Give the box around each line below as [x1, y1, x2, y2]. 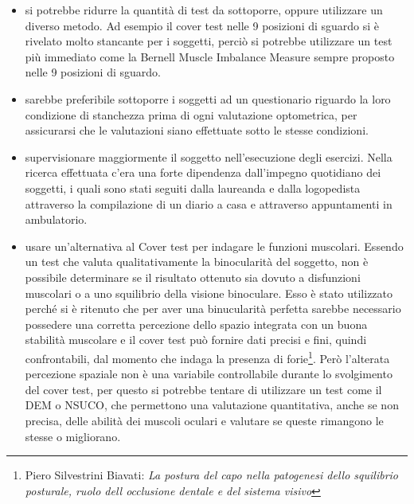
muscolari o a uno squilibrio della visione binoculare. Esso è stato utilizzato [25, 284, 393, 301]
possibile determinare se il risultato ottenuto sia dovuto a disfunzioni [25, 268, 361, 285]
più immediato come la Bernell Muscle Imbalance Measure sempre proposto [25, 48, 395, 64]
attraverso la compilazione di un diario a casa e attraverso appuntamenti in [25, 195, 393, 212]
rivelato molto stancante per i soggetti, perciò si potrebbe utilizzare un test [25, 33, 393, 49]
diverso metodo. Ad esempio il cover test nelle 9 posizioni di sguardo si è [25, 17, 380, 33]
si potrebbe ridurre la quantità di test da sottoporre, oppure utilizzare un [25, 2, 383, 18]
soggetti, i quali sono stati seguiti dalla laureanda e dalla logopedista [25, 179, 361, 196]
